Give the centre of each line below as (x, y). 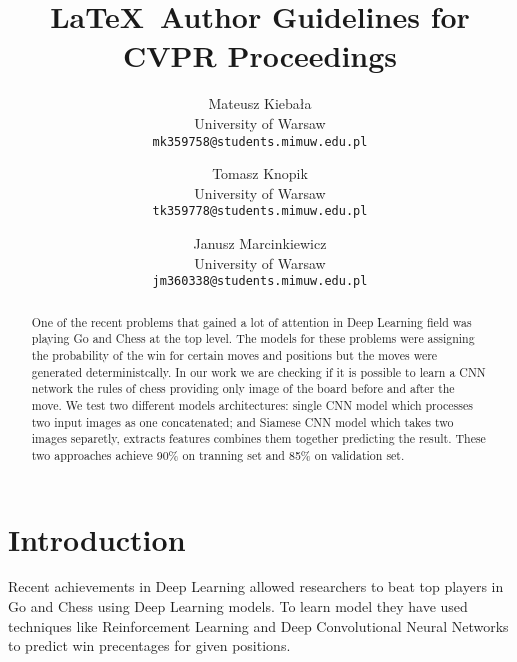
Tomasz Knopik (260, 173)
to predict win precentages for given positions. (149, 645)
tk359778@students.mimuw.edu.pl (260, 211)
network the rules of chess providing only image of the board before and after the (243, 388)
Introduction (97, 538)
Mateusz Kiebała (260, 103)
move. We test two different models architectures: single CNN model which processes (252, 404)
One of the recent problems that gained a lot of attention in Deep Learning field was (251, 321)
